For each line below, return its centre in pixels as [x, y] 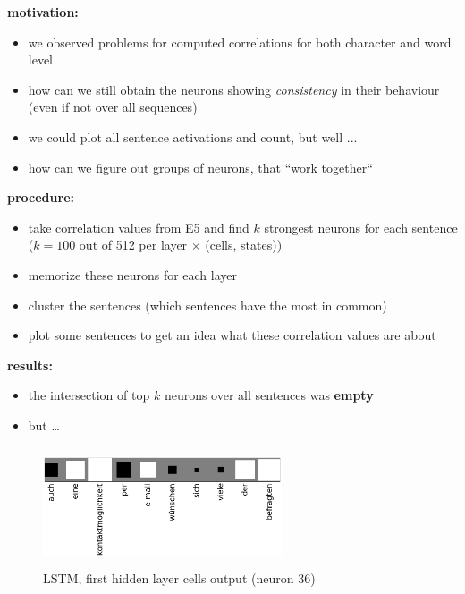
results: [30, 365]
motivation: [43, 12]
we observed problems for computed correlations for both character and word [240, 42]
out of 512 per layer [133, 245]
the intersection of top [89, 395]
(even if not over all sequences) [113, 107]
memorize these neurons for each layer [133, 274]
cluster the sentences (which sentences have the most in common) [207, 305]
